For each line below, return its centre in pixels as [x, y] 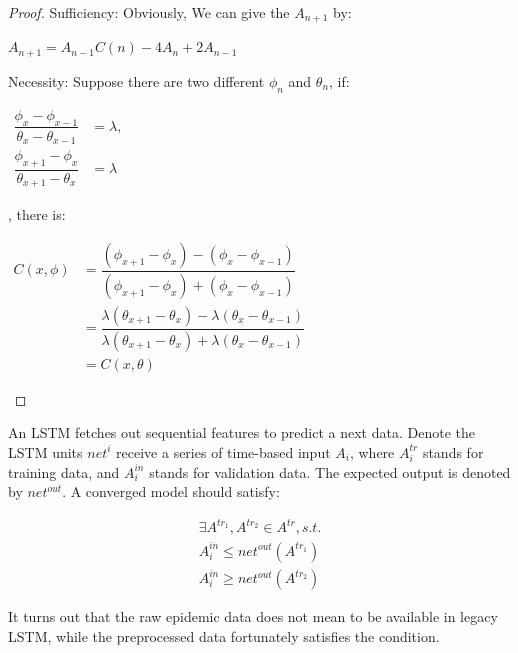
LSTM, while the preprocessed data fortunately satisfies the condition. [224, 635]
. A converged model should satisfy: [171, 491]
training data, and [64, 471]
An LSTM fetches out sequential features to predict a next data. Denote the [241, 432]
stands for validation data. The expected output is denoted [330, 471]
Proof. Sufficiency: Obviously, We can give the [149, 12]
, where [372, 451]
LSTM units [45, 451]
